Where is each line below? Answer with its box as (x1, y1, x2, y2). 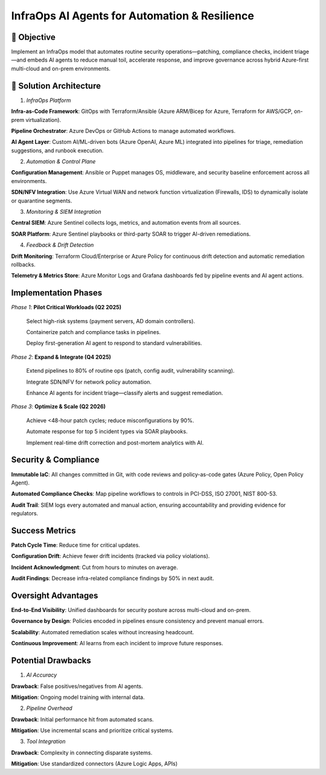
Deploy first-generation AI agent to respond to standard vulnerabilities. (26, 339, 202, 347)
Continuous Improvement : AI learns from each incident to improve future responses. (11, 640, 223, 647)
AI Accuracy (26, 671, 57, 679)
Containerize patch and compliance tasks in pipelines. (26, 329, 161, 336)
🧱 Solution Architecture (11, 80, 101, 91)
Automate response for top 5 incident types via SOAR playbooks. (26, 428, 188, 435)
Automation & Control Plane (26, 158, 96, 166)
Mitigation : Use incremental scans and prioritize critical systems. (11, 727, 174, 734)
